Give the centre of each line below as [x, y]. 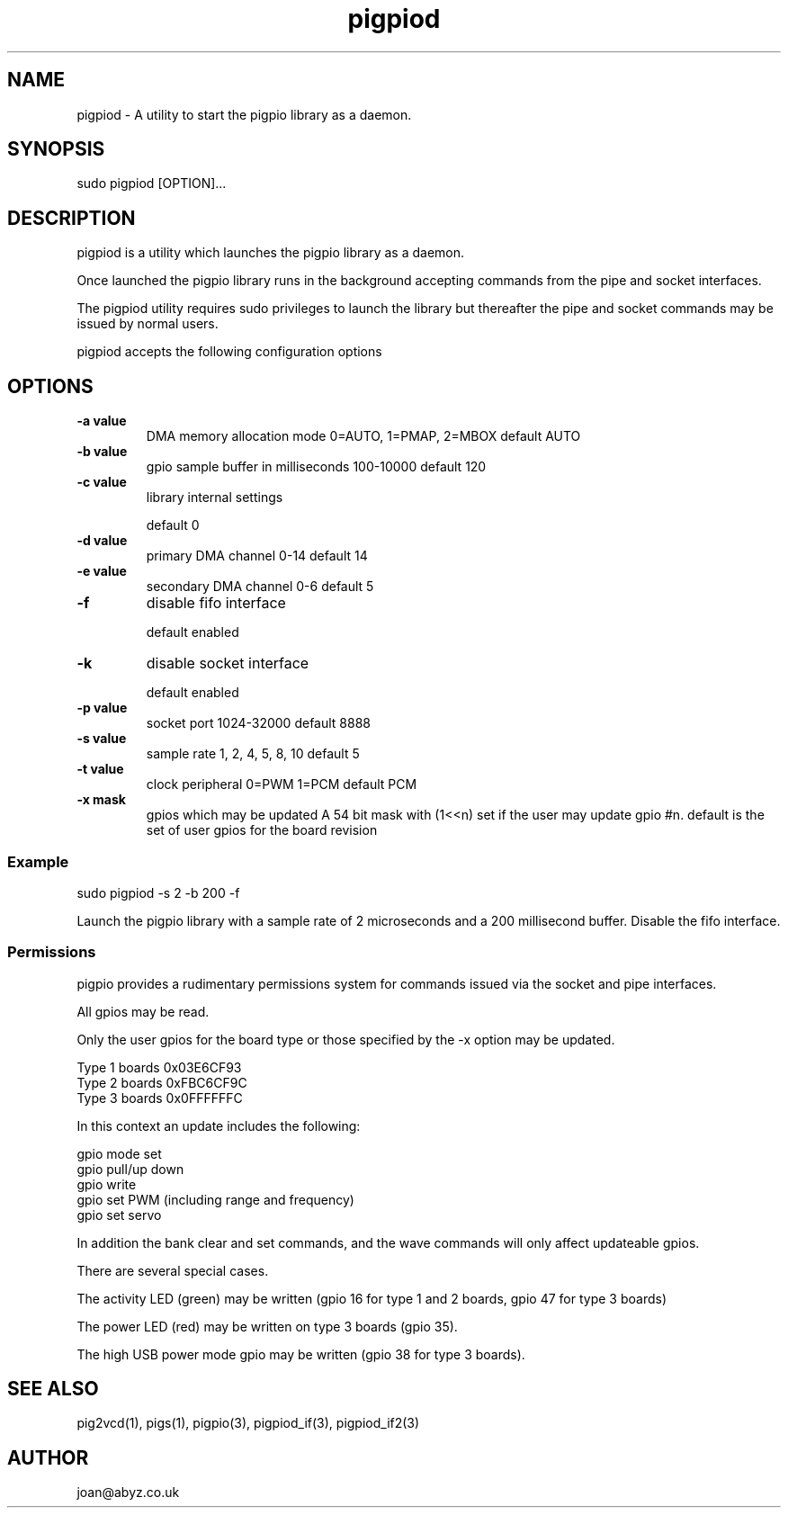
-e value [102, 571]
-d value [102, 541]
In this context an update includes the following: [219, 1125]
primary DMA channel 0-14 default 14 [257, 556]
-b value [102, 452]
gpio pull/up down [130, 1169]
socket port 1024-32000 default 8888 [258, 723]
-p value [102, 708]
